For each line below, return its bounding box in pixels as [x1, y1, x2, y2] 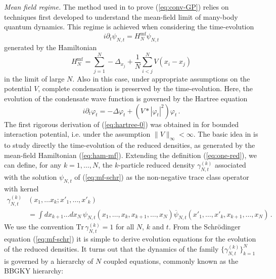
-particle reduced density [118, 160, 195, 170]
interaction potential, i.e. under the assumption [4, 129, 151, 139]
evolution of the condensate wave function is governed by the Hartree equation [4, 93, 248, 103]
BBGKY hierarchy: [4, 265, 64, 276]
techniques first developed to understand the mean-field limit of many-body [4, 11, 238, 22]
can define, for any [4, 160, 62, 170]
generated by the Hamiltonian [4, 42, 97, 53]
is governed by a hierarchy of [4, 255, 94, 266]
